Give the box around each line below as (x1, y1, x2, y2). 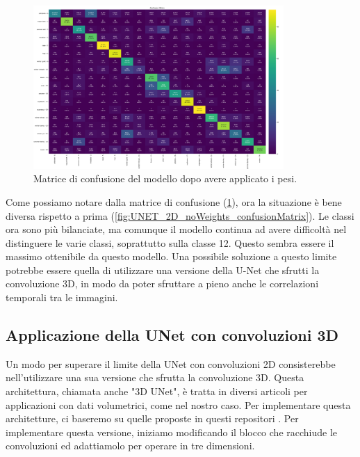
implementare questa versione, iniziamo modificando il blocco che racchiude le (6, 424, 338, 439)
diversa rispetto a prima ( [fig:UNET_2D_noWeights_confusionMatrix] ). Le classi (6, 208, 354, 223)
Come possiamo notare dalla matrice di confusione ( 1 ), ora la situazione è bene (6, 194, 342, 209)
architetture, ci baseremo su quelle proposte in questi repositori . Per (6, 411, 299, 426)
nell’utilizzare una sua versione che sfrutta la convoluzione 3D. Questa (6, 370, 304, 385)
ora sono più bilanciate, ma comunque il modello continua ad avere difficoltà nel (6, 222, 347, 236)
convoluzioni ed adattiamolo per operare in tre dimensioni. (6, 438, 255, 453)
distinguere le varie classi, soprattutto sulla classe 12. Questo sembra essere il (6, 235, 334, 250)
